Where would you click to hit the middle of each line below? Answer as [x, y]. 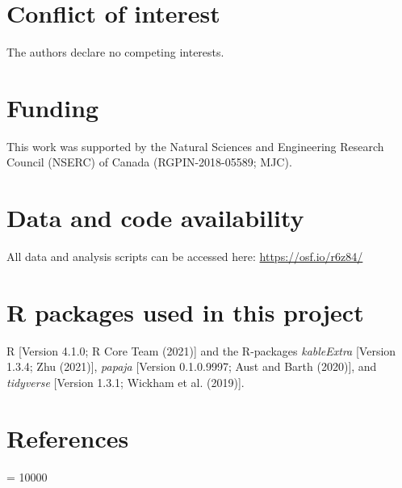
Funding [53, 107]
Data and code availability [155, 218]
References [68, 438]
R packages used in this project [185, 311]
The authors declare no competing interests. [115, 52]
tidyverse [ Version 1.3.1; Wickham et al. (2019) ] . [126, 383]
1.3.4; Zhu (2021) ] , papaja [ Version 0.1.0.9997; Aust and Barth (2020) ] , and [192, 366]
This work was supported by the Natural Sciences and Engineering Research [195, 146]
